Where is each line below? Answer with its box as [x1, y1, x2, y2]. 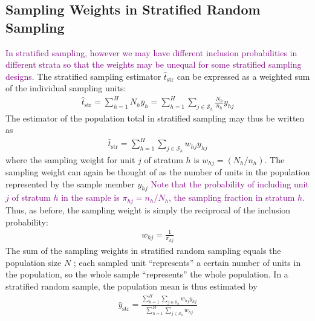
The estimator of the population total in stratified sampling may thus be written [5, 111, 305, 124]
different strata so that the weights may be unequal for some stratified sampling [5, 58, 302, 71]
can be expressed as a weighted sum [177, 70, 310, 82]
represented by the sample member [5, 177, 135, 190]
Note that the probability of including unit [151, 177, 309, 190]
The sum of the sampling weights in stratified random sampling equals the [5, 244, 281, 257]
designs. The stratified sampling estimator [5, 70, 161, 82]
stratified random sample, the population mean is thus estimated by [5, 279, 258, 292]
